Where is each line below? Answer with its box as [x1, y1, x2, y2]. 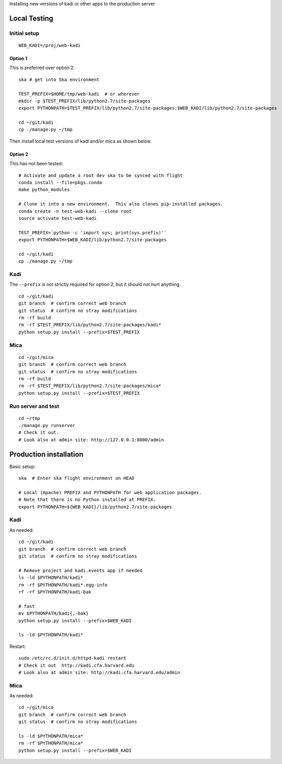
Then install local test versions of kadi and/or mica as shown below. [9, 138, 152, 144]
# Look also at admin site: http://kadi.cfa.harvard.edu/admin [18, 669, 180, 675]
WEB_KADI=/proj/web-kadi [18, 42, 81, 48]
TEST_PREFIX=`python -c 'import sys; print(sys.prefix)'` [18, 230, 167, 235]
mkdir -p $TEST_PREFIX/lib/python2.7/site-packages [18, 98, 151, 104]
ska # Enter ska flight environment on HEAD [18, 476, 135, 481]
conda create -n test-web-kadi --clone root [18, 208, 132, 214]
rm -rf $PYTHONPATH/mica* [18, 740, 84, 746]
